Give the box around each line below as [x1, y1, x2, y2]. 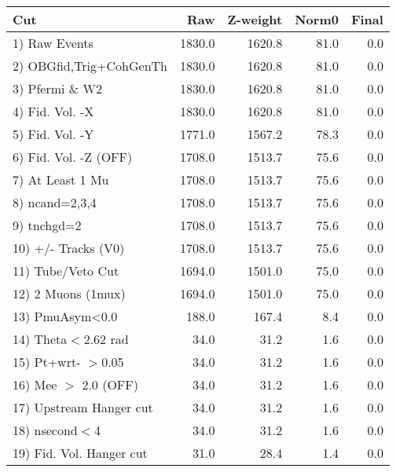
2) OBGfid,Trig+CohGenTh [13, 57, 167, 75]
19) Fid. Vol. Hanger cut [13, 444, 148, 462]
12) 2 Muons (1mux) [13, 284, 126, 302]
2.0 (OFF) [82, 375, 138, 393]
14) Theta [13, 330, 68, 348]
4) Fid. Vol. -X [13, 102, 94, 120]
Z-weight [227, 10, 283, 28]
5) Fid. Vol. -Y [13, 125, 94, 143]
